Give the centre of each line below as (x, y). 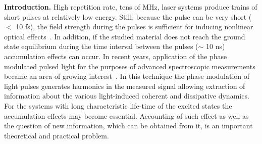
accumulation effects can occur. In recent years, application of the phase (116, 56)
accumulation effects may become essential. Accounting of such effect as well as (126, 115)
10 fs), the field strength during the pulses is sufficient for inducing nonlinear (135, 27)
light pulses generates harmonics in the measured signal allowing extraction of (125, 86)
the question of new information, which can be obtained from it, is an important (128, 126)
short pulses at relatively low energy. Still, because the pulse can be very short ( (128, 16)
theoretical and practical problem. (57, 135)
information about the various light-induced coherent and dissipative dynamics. (127, 96)
